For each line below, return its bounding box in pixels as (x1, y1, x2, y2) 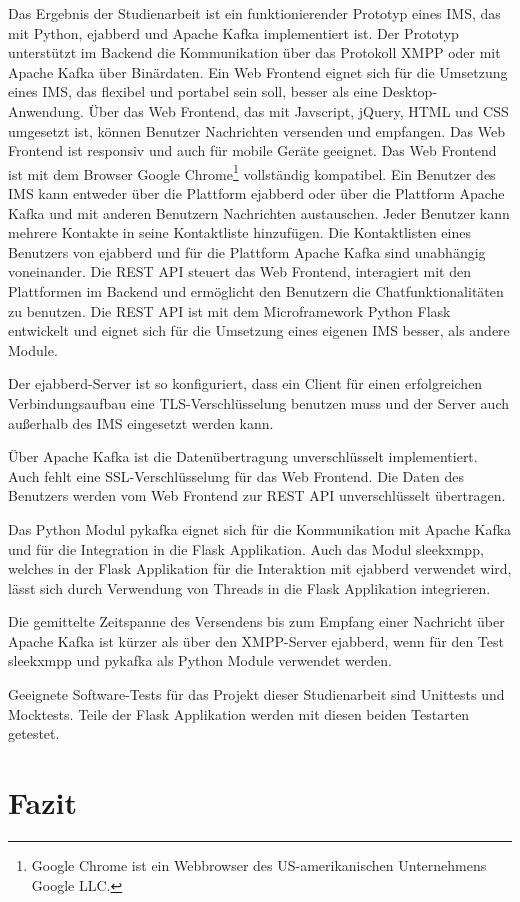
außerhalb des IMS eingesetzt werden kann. (8, 412, 274, 433)
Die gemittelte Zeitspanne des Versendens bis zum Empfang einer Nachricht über (8, 611, 505, 632)
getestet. (8, 723, 60, 744)
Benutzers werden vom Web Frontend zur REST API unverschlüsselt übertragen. (8, 485, 506, 506)
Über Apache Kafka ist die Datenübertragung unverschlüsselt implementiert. (8, 446, 478, 467)
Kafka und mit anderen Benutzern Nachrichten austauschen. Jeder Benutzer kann (8, 202, 510, 223)
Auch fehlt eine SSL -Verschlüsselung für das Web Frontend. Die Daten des (8, 465, 464, 486)
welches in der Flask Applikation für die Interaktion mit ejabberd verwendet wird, (8, 558, 512, 579)
